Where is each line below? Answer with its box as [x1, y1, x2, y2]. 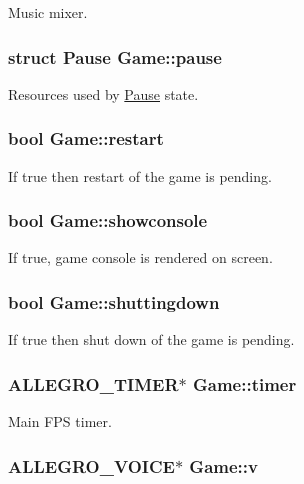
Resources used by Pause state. [8, 83, 199, 104]
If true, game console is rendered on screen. [8, 247, 273, 268]
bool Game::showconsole [8, 208, 208, 233]
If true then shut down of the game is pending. [8, 329, 295, 350]
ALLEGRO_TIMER [8, 371, 179, 396]
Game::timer [192, 371, 297, 396]
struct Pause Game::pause [8, 44, 222, 69]
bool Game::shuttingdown [8, 289, 220, 314]
